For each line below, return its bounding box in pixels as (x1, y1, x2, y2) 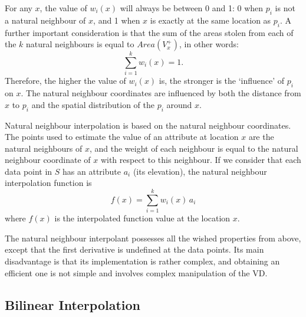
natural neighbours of (5, 142, 83, 154)
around (166, 98, 192, 110)
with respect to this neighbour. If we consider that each (100, 153, 301, 166)
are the (248, 130, 274, 143)
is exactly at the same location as (150, 14, 271, 26)
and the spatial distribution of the (31, 98, 154, 110)
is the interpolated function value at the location (54, 212, 231, 224)
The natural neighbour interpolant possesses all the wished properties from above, (5, 231, 301, 244)
